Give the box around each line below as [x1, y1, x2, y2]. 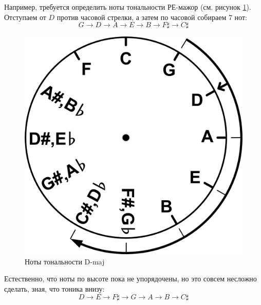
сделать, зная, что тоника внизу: [4, 283, 105, 294]
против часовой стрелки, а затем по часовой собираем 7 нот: [57, 11, 247, 22]
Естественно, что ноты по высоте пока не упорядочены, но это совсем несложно [4, 273, 257, 284]
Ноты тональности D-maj [25, 256, 105, 266]
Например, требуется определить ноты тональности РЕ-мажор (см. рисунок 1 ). [4, 2, 251, 12]
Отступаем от [4, 11, 46, 22]
